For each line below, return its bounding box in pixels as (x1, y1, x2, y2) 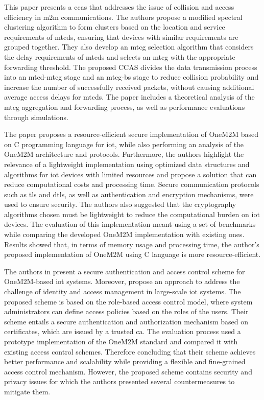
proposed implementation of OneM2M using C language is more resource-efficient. (4, 249, 261, 260)
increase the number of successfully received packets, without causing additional (4, 81, 254, 92)
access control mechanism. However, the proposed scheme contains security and (4, 366, 252, 377)
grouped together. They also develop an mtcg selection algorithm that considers (4, 41, 254, 52)
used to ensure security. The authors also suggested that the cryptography (4, 199, 236, 209)
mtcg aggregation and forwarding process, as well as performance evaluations (4, 101, 245, 112)
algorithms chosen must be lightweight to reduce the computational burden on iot (4, 208, 260, 219)
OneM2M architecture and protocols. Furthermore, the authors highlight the (4, 149, 244, 159)
